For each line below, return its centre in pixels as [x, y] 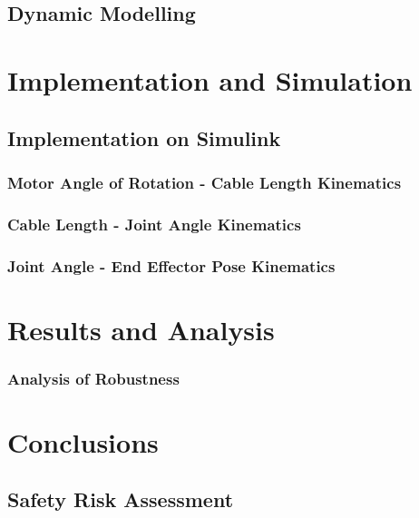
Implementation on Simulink [144, 137]
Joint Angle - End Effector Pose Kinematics [171, 265]
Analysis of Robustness [93, 378]
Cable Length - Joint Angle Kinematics [154, 224]
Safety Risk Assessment [121, 499]
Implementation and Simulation [210, 79]
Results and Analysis [141, 329]
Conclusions [83, 441]
